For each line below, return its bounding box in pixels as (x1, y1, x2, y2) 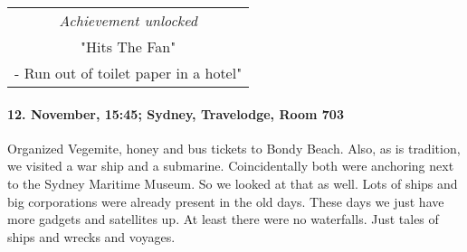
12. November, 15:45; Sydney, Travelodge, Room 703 (7, 104, 344, 123)
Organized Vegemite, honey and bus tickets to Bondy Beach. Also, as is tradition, (7, 138, 461, 157)
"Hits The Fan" (80, 36, 176, 57)
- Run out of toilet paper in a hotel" (14, 62, 243, 83)
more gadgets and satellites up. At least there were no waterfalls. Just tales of (7, 210, 439, 229)
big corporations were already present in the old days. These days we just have (7, 191, 444, 210)
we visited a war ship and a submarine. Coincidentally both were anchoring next (7, 156, 454, 175)
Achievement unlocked (59, 10, 197, 31)
